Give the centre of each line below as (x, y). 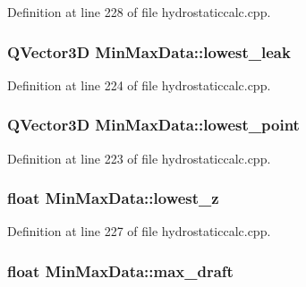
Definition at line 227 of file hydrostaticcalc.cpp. (139, 231)
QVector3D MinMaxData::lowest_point (153, 125)
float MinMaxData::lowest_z (113, 198)
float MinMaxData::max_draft (120, 270)
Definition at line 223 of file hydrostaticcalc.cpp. (139, 158)
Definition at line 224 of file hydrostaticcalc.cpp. (139, 84)
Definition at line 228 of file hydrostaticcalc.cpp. (139, 12)
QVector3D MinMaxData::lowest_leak (149, 51)
